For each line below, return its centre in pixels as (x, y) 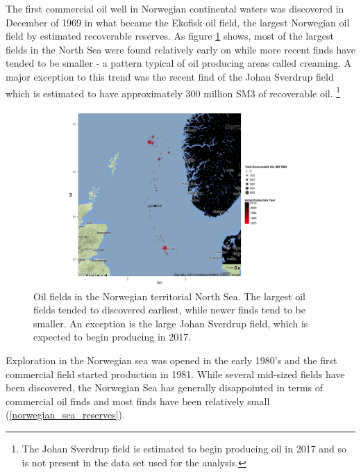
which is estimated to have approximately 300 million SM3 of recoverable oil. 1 (173, 92)
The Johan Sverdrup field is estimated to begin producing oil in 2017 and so (184, 448)
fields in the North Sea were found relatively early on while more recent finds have (180, 49)
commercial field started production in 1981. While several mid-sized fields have (175, 374)
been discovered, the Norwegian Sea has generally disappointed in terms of (165, 387)
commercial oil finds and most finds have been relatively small (138, 401)
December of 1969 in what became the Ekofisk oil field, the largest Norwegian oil (178, 22)
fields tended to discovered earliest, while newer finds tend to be (170, 310)
